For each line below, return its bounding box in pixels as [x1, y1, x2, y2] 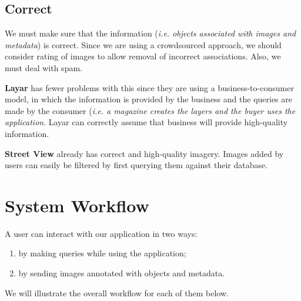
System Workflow [5, 193, 149, 217]
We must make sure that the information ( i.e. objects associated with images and [5, 27, 296, 39]
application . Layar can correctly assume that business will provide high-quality [5, 116, 288, 128]
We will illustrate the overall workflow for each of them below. [5, 286, 229, 299]
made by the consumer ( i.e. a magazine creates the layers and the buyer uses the [5, 104, 296, 116]
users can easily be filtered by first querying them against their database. [5, 159, 268, 171]
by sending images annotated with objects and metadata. [18, 267, 225, 279]
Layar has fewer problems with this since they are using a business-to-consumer [5, 81, 294, 93]
